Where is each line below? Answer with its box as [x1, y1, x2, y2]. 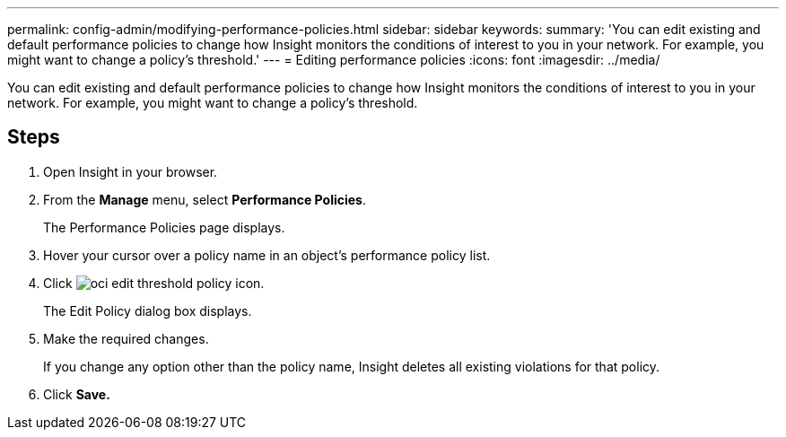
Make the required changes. [43, 330, 209, 346]
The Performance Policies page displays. [43, 219, 285, 235]
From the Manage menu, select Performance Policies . [43, 191, 367, 207]
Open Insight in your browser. [43, 163, 218, 179]
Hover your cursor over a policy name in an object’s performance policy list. [43, 247, 491, 263]
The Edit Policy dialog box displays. [43, 302, 252, 319]
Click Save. [43, 386, 110, 402]
